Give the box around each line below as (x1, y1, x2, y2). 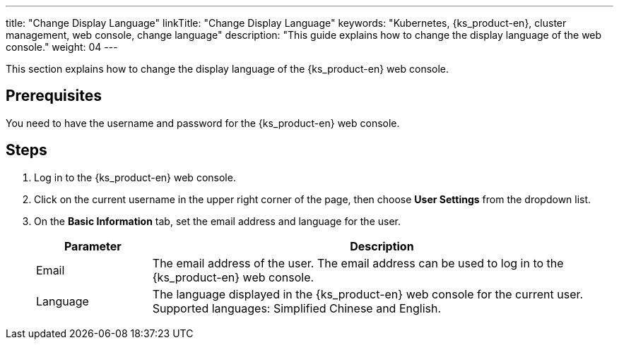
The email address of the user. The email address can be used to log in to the (152, 255, 564, 270)
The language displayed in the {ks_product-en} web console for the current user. (152, 286, 584, 301)
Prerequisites (6, 87, 102, 105)
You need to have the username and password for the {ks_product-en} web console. (6, 116, 400, 129)
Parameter (64, 238, 122, 253)
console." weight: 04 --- (6, 41, 118, 53)
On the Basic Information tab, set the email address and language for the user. (34, 214, 401, 227)
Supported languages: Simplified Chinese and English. (152, 301, 442, 315)
